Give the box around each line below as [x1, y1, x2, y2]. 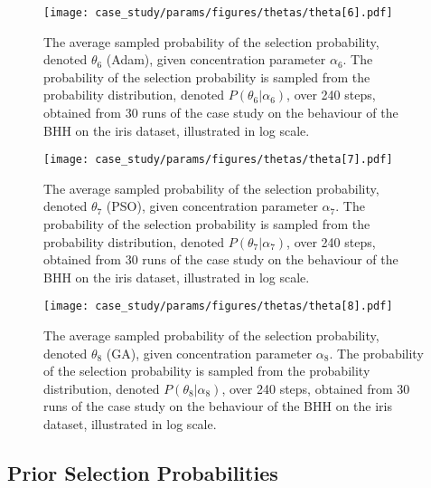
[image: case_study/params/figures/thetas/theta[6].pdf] [43, 6, 393, 19]
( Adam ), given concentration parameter [106, 50, 326, 69]
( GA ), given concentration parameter [106, 343, 313, 362]
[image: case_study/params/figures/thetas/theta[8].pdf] [43, 300, 393, 313]
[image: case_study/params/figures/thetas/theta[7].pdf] [43, 153, 393, 167]
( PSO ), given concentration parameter [106, 196, 318, 215]
